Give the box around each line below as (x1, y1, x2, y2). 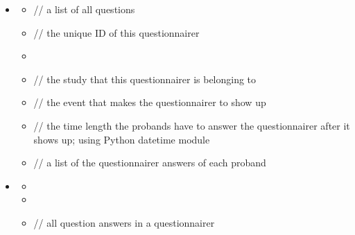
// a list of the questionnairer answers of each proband (33, 155, 266, 170)
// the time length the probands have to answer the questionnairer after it (33, 118, 350, 132)
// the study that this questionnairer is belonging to (33, 71, 257, 86)
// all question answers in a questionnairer (33, 215, 215, 229)
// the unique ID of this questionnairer (33, 25, 200, 40)
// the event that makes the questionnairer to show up (33, 95, 266, 110)
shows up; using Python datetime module (33, 132, 210, 146)
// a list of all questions (33, 2, 135, 16)
